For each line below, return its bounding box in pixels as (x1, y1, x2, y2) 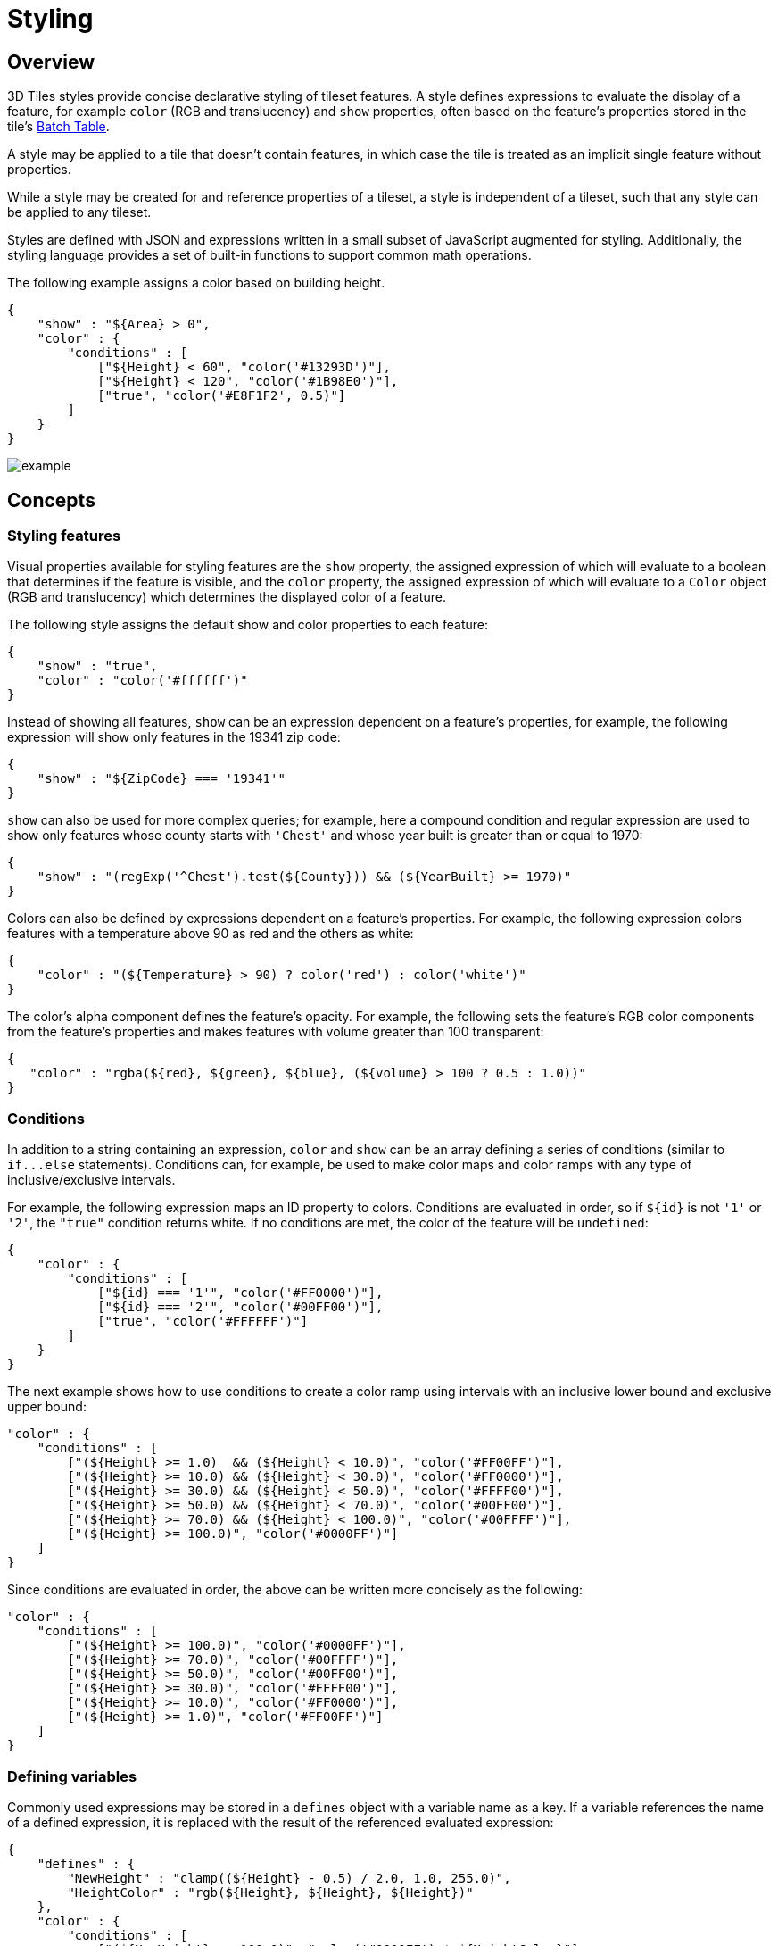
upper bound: (7, 1399, 87, 1415)
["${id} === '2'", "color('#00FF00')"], (97, 1300, 384, 1315)
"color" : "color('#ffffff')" (37, 673, 248, 688)
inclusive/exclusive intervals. (7, 1172, 176, 1188)
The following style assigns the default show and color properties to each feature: (7, 617, 489, 633)
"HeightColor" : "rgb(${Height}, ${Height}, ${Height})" (67, 1884, 474, 1900)
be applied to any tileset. (7, 204, 152, 220)
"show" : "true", (37, 659, 158, 674)
